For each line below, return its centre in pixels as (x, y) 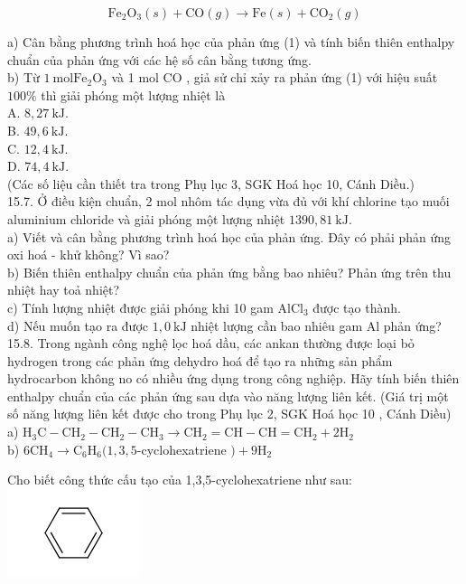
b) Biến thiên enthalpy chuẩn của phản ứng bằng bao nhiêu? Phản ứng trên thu (229, 272)
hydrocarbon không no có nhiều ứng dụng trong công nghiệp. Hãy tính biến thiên (233, 378)
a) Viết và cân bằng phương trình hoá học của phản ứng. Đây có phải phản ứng (229, 236)
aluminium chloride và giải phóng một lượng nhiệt (146, 218)
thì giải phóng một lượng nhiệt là (133, 94)
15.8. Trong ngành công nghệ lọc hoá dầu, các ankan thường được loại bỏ (211, 343)
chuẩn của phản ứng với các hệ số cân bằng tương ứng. (159, 59)
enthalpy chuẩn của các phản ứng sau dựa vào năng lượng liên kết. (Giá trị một (228, 396)
